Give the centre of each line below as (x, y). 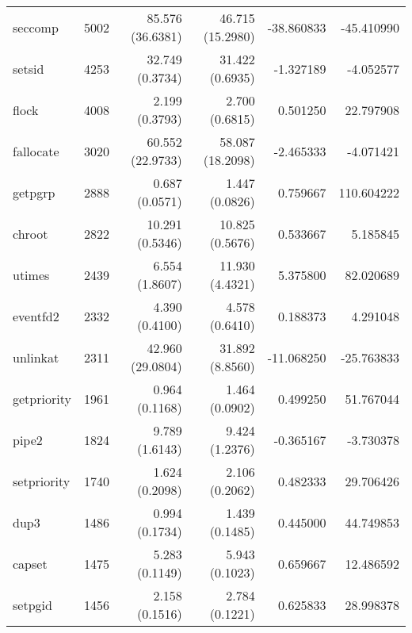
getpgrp (34, 192)
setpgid (32, 604)
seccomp (36, 27)
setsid (29, 68)
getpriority (42, 398)
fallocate (36, 151)
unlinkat (36, 357)
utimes (31, 274)
